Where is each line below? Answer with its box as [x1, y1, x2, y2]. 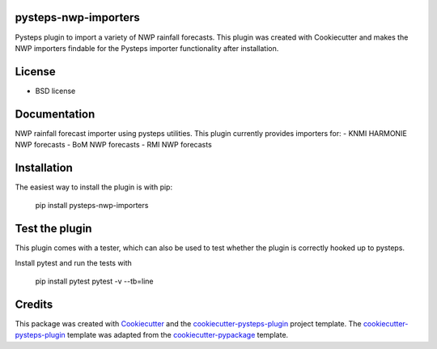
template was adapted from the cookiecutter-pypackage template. [67, 330, 289, 340]
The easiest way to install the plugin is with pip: [15, 182, 173, 192]
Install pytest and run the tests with [15, 257, 133, 267]
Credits [15, 297, 53, 311]
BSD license [35, 86, 76, 96]
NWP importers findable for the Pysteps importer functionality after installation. [15, 43, 279, 53]
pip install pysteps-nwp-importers [35, 201, 149, 211]
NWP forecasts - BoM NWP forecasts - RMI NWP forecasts [15, 140, 212, 150]
